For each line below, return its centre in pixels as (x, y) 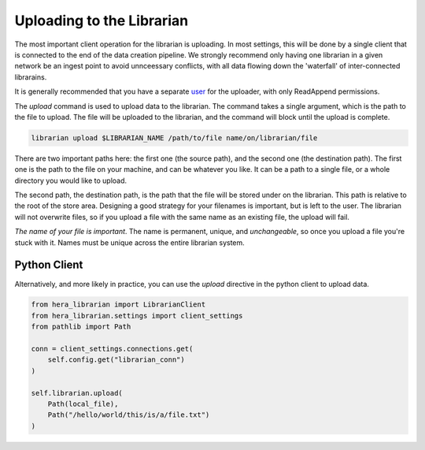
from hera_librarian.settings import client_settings (137, 316)
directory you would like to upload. (71, 180)
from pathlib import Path (81, 327)
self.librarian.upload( (77, 393)
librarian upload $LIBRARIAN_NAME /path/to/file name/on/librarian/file (174, 138)
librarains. (31, 77)
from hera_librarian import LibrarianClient (118, 305)
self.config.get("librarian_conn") (116, 360)
